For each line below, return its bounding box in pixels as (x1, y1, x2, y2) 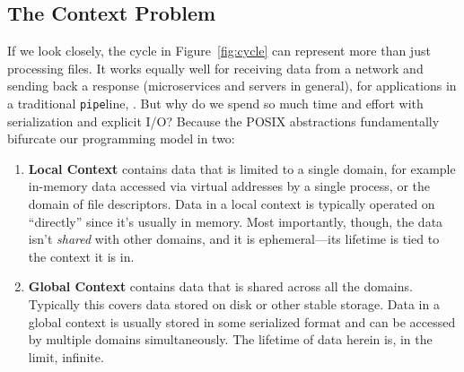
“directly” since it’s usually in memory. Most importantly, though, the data (28, 212, 443, 230)
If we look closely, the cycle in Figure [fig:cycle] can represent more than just (7, 41, 431, 60)
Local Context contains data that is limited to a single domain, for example (28, 159, 456, 177)
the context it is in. (28, 247, 135, 265)
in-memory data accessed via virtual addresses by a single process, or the (28, 177, 430, 195)
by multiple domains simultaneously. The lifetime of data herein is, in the (28, 330, 433, 349)
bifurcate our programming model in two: (7, 129, 235, 148)
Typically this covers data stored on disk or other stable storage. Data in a (28, 294, 440, 313)
